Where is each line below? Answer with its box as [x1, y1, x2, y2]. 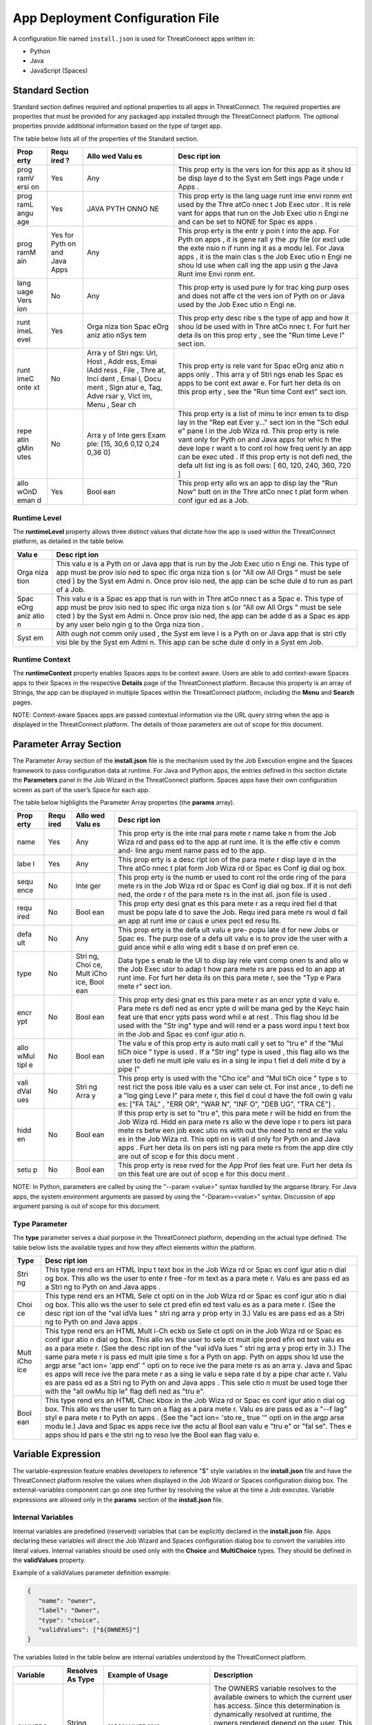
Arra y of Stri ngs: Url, [87, 348, 158, 358]
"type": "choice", [38, 1616, 101, 1624]
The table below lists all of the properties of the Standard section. [12, 135, 199, 143]
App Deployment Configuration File [12, 10, 220, 26]
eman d [17, 495, 41, 505]
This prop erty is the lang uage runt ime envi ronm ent [178, 191, 353, 201]
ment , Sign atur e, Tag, [87, 383, 163, 393]
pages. [12, 698, 32, 707]
